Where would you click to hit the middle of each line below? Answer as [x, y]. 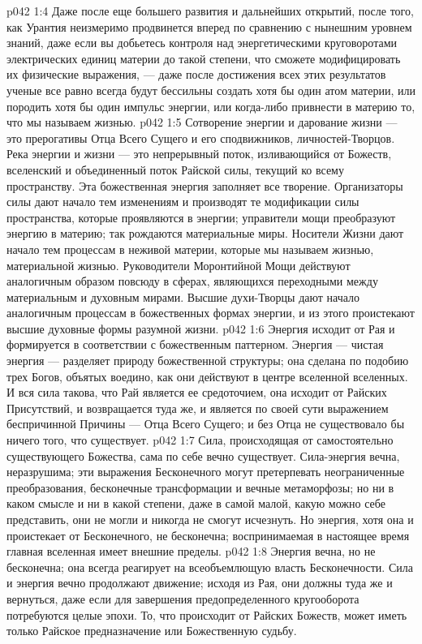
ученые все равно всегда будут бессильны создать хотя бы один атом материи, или [211, 90]
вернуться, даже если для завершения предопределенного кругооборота [183, 598]
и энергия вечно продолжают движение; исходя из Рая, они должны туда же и [200, 583]
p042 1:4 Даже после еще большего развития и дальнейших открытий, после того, [210, 11]
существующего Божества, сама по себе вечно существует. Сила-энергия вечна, [203, 455]
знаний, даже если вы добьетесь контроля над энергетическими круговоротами [202, 43]
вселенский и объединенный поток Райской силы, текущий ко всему [175, 169]
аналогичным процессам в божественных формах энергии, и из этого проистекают [211, 313]
